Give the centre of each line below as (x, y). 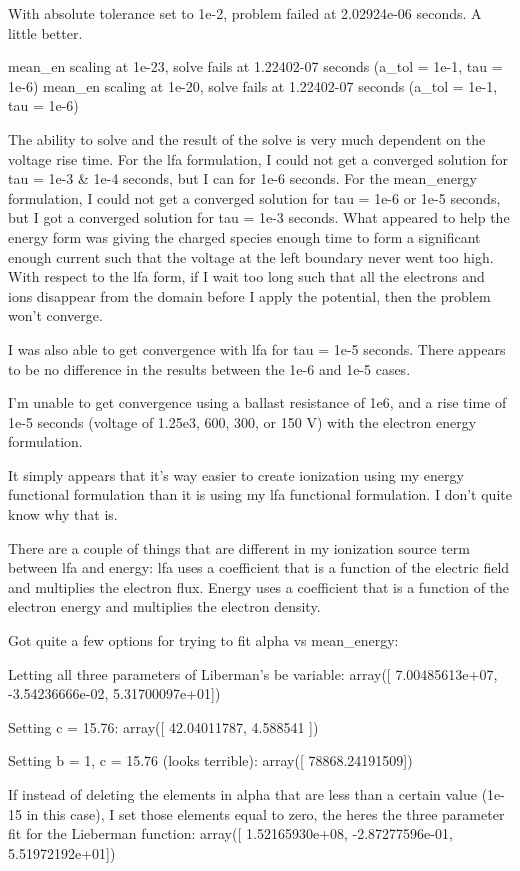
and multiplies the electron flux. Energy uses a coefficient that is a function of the (259, 586)
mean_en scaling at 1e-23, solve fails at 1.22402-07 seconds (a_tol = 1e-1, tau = (255, 66)
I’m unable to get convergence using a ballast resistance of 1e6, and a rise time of (257, 402)
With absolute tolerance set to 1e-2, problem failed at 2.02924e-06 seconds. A (245, 13)
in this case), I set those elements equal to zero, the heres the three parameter (265, 813)
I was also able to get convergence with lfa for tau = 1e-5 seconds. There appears (257, 348)
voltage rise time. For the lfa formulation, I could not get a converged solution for (258, 158)
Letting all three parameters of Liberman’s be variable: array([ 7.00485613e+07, (253, 673)
